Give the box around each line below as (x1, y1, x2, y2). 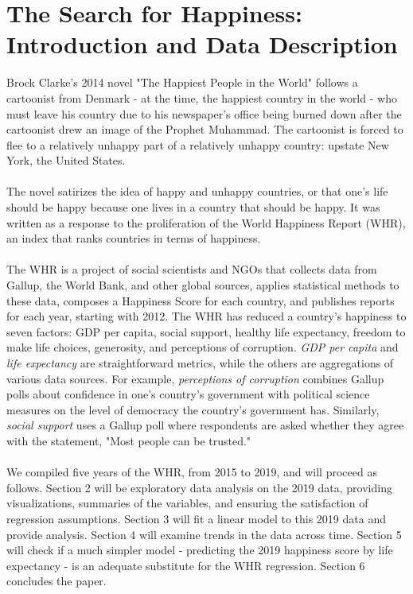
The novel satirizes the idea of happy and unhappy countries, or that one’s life (6, 183, 388, 200)
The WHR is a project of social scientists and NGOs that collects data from (6, 261, 377, 278)
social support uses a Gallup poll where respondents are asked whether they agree (6, 417, 404, 433)
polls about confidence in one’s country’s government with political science (6, 386, 370, 402)
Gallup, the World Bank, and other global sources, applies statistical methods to (6, 277, 399, 293)
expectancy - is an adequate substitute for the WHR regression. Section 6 (6, 557, 365, 573)
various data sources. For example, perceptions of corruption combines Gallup (6, 370, 384, 386)
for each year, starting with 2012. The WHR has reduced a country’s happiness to (6, 308, 407, 324)
